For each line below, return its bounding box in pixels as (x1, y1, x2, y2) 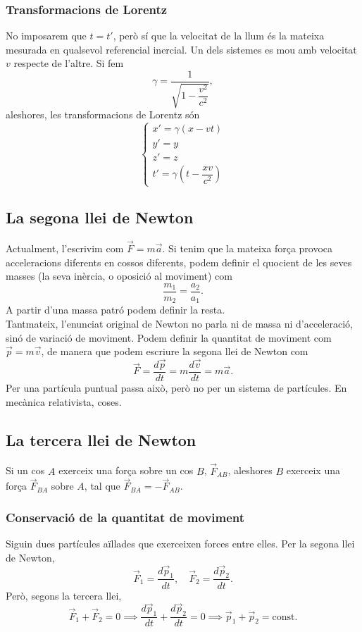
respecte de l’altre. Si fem (13, 56, 124, 70)
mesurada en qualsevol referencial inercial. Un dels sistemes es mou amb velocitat (6, 42, 357, 56)
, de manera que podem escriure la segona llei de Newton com (41, 344, 308, 359)
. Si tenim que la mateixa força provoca (162, 241, 333, 256)
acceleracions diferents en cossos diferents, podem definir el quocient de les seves (6, 254, 352, 269)
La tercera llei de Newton (6, 428, 196, 450)
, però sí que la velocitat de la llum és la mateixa (113, 28, 325, 43)
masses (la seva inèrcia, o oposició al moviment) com (6, 268, 232, 283)
